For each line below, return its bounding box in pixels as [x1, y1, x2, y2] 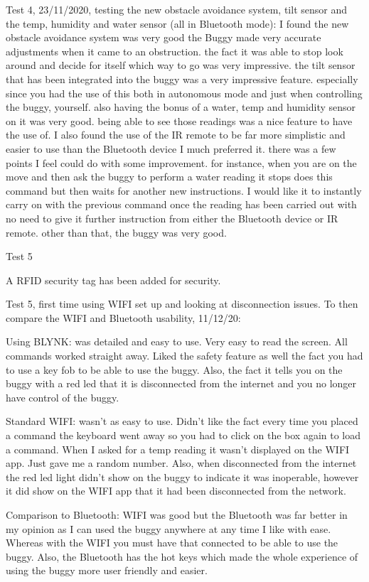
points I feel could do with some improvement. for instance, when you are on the [6, 155, 357, 170]
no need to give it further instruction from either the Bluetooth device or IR [6, 210, 338, 225]
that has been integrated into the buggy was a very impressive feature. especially [6, 71, 358, 86]
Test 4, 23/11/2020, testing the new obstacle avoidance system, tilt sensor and [6, 2, 348, 16]
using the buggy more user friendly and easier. [6, 563, 208, 578]
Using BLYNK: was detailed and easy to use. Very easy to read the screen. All [6, 334, 348, 349]
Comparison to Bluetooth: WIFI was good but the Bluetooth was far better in [6, 507, 348, 522]
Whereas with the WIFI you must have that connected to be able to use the [6, 535, 338, 550]
